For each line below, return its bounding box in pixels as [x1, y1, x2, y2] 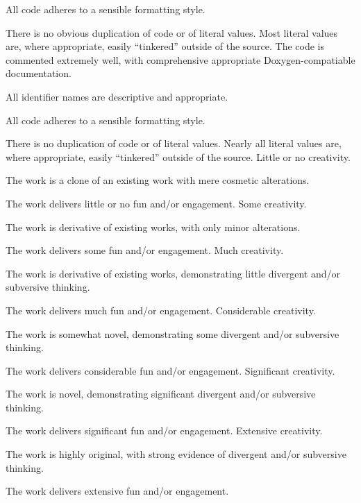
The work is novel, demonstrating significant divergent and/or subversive [6, 386, 316, 401]
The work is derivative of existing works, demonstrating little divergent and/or [6, 266, 340, 280]
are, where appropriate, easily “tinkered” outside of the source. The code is [6, 39, 325, 53]
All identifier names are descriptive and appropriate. [6, 89, 228, 103]
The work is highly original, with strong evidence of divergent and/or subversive [6, 447, 346, 461]
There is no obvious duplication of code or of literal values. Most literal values [6, 25, 338, 40]
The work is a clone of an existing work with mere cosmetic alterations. [6, 173, 310, 187]
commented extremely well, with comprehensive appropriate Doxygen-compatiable [6, 52, 355, 67]
